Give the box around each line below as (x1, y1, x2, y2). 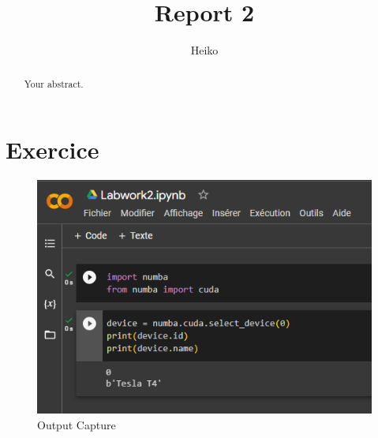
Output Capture (37, 417, 116, 433)
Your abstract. (24, 77, 84, 90)
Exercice (6, 133, 99, 166)
